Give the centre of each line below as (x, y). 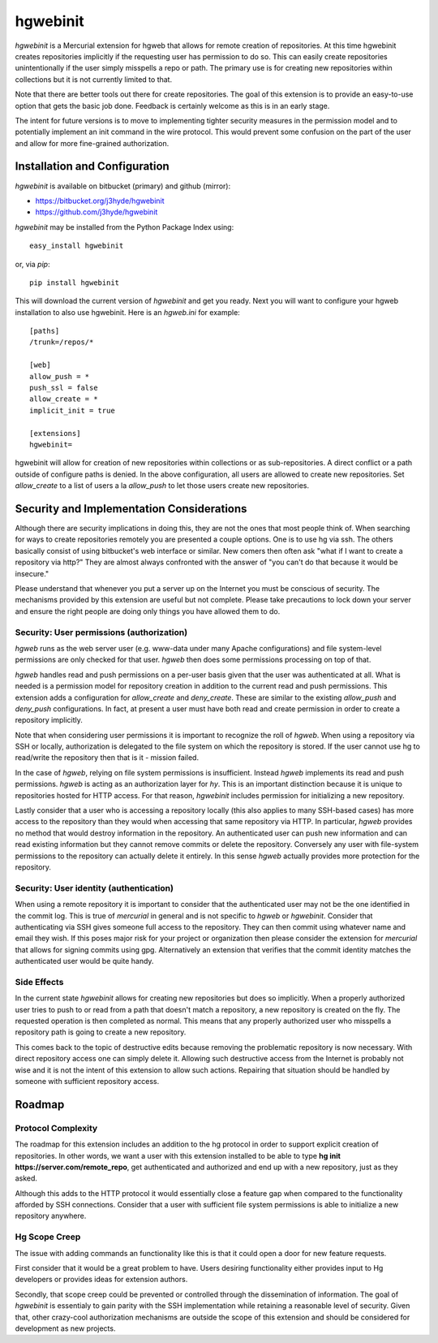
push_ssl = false (64, 388)
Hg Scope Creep (48, 1237)
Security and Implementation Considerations (131, 509)
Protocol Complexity (56, 1128)
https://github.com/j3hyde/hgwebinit (97, 212)
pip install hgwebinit (75, 283)
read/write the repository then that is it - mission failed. (107, 758)
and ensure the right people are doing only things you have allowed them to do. (148, 611)
